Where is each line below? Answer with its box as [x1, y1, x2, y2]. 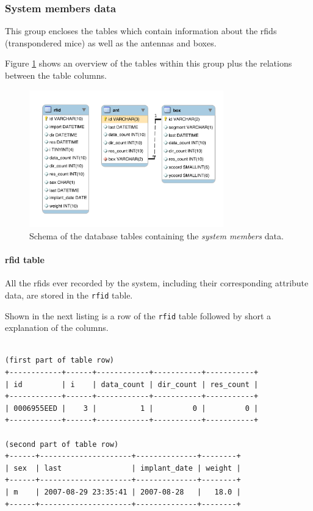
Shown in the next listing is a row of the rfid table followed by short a [5, 309, 272, 322]
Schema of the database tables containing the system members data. [29, 229, 284, 242]
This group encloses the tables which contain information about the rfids [5, 24, 277, 37]
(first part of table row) [5, 356, 114, 365]
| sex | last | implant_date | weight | [5, 463, 241, 473]
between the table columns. [5, 69, 107, 81]
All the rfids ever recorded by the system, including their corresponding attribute [5, 277, 309, 289]
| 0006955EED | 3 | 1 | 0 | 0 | [5, 404, 259, 413]
